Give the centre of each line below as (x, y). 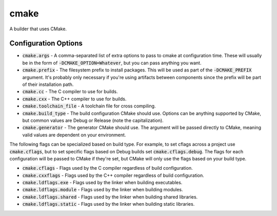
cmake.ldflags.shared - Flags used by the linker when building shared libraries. (110, 197)
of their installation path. (48, 84)
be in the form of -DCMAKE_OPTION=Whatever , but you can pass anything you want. (112, 63)
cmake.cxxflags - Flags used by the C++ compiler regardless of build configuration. (113, 175)
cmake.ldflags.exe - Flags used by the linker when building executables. (102, 183)
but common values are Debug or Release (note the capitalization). (93, 120)
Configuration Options (46, 43)
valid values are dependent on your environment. (74, 135)
